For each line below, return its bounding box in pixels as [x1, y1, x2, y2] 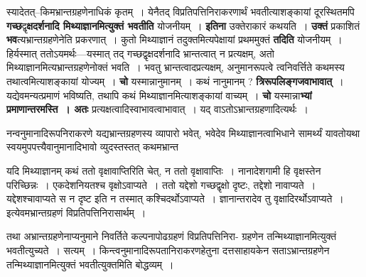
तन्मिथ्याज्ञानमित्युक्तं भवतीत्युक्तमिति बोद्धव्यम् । [6, 256, 174, 271]
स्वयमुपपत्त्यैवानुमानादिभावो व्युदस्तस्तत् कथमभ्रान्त [6, 139, 178, 154]
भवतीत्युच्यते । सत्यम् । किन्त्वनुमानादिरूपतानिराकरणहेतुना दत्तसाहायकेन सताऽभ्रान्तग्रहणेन [6, 242, 330, 257]
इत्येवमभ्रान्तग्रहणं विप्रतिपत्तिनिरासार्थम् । [6, 205, 146, 219]
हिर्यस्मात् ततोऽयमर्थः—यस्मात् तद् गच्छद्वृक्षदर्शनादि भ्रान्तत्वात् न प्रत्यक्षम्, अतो [6, 45, 274, 60]
